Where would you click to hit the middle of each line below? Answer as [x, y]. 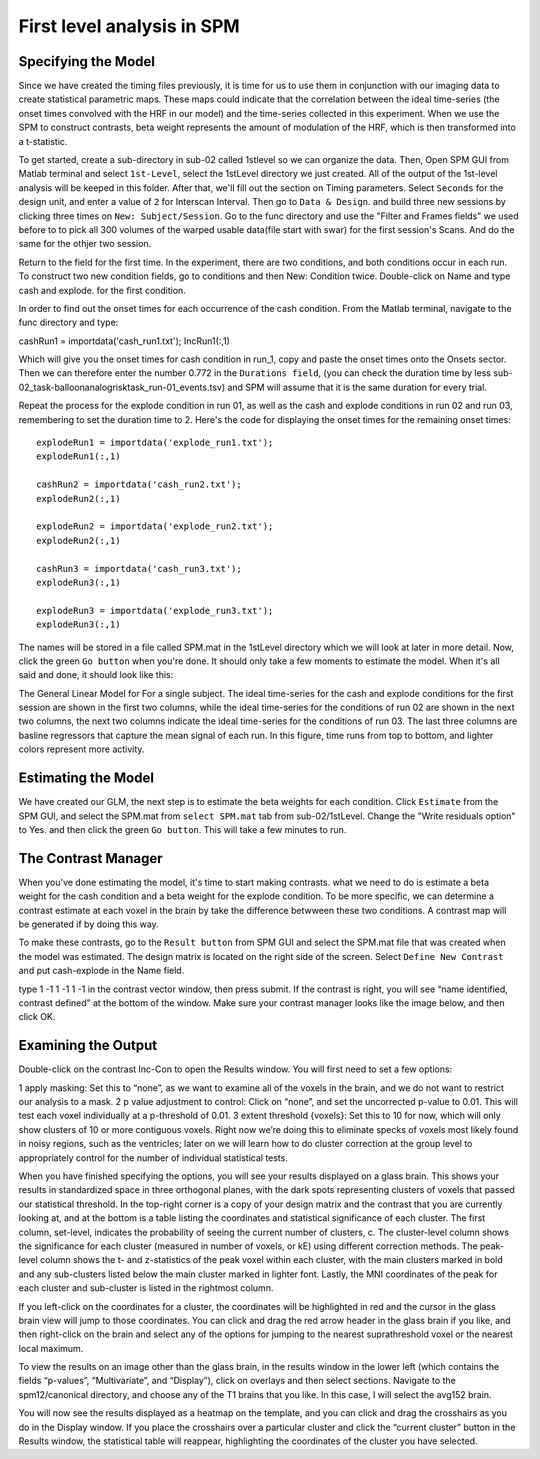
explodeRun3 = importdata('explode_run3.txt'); [155, 610]
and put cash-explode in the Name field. [101, 971]
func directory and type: [68, 322]
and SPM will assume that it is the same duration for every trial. [356, 387]
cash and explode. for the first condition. [102, 290]
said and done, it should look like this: [96, 675]
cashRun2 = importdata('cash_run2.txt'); [139, 484]
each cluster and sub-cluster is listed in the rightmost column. [146, 1288]
